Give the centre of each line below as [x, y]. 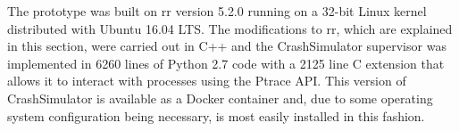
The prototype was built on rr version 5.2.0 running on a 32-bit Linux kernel [217, 11]
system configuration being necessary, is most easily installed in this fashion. [216, 115]
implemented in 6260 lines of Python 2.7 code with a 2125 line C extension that [226, 63]
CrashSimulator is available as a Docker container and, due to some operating [220, 98]
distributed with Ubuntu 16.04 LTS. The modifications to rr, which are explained [230, 28]
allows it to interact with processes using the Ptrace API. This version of [207, 81]
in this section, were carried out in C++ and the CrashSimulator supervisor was [227, 46]
